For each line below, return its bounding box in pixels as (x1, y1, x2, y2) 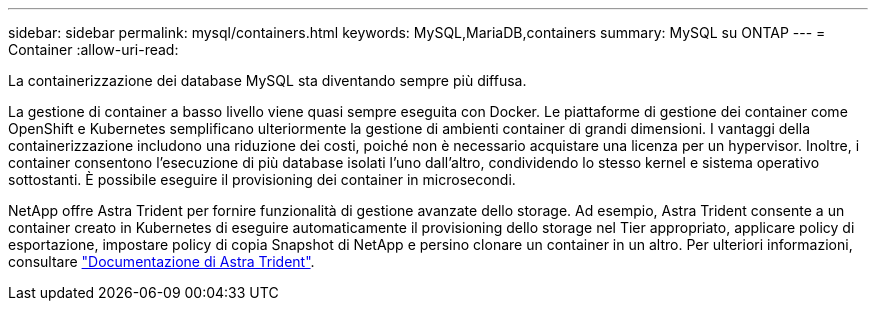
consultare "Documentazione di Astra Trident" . (8, 253, 315, 270)
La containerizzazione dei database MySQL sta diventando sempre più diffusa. (8, 72, 527, 89)
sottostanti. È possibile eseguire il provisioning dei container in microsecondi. (8, 171, 516, 188)
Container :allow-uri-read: (8, 41, 179, 58)
